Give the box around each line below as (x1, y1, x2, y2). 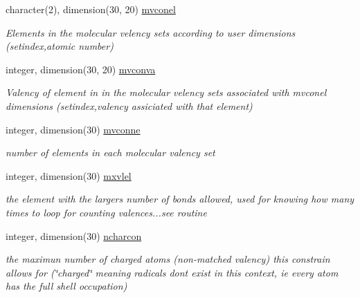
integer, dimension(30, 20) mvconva (6, 62, 156, 76)
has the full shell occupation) (6, 279, 127, 293)
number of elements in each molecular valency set (6, 145, 215, 160)
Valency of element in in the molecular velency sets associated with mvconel (6, 85, 327, 100)
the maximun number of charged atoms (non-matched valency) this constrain (6, 252, 330, 266)
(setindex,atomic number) (6, 39, 114, 53)
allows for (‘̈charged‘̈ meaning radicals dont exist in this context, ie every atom (6, 265, 339, 279)
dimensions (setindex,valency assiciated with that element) (6, 98, 253, 113)
